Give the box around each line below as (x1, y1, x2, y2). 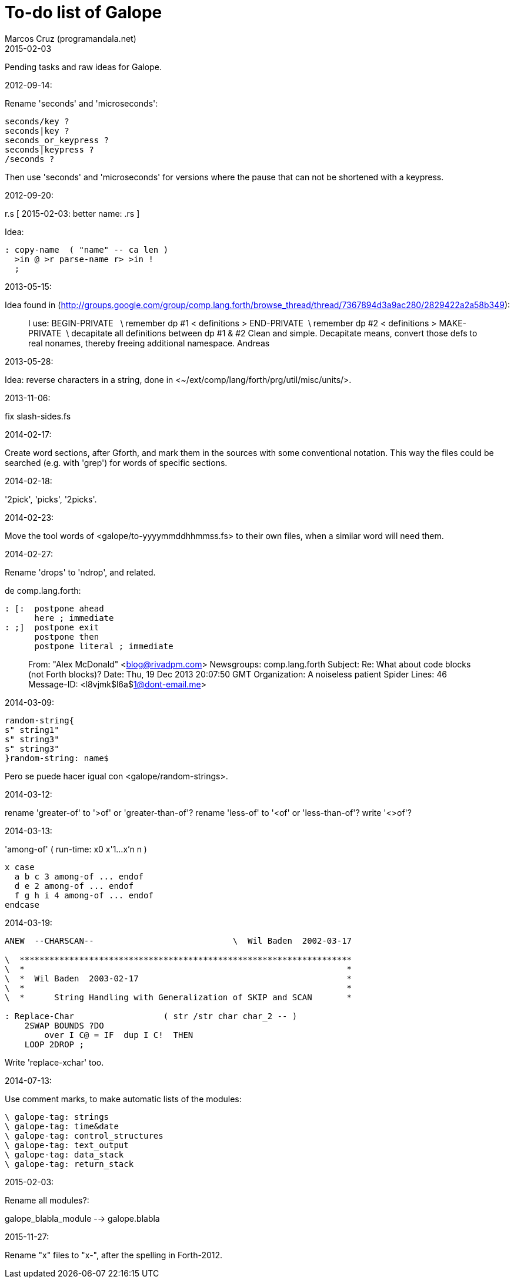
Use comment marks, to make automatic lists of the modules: (5, 1093, 242, 1104)
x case (5, 862, 35, 872)
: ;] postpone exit (5, 622, 99, 632)
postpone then (34, 631, 99, 641)
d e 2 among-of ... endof (14, 881, 134, 891)
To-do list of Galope (5, 2, 162, 22)
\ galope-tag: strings (5, 1112, 109, 1122)
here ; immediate (34, 613, 114, 623)
